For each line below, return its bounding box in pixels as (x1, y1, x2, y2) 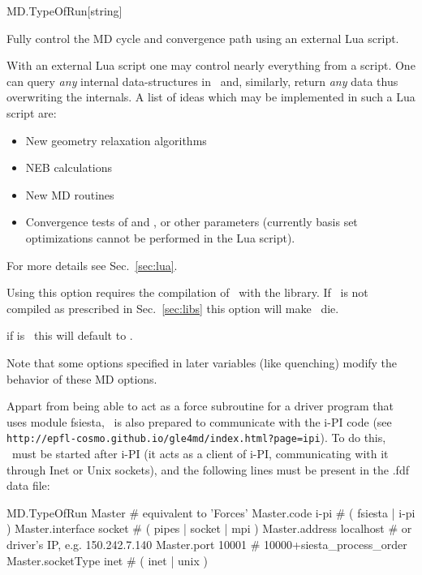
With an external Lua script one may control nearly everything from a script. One (6, 57, 416, 74)
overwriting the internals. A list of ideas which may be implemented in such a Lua (6, 88, 416, 105)
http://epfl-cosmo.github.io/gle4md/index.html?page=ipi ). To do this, (6, 429, 386, 446)
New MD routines (25, 186, 114, 203)
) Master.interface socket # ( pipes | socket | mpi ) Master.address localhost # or (6, 520, 412, 537)
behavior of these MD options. (6, 370, 157, 387)
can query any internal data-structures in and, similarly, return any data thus (6, 72, 398, 89)
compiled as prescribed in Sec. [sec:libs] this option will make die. (6, 299, 339, 316)
